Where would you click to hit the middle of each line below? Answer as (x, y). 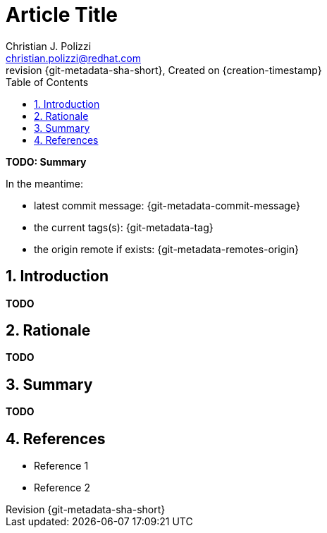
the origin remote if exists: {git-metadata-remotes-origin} (166, 249)
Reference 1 (61, 466)
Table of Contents (47, 82)
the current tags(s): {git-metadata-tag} (124, 227)
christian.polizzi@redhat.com (73, 58)
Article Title (62, 15)
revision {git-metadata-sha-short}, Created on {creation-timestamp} (164, 70)
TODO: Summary (46, 161)
